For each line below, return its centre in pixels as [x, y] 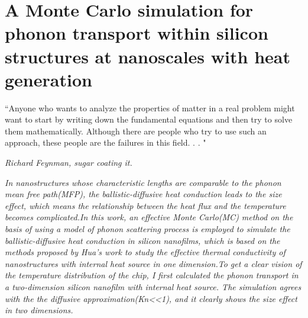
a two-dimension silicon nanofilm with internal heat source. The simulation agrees [153, 287]
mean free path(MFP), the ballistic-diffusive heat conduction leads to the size [143, 194]
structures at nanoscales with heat [147, 56]
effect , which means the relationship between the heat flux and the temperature [145, 205]
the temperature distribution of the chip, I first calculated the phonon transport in [152, 275]
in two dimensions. [39, 310]
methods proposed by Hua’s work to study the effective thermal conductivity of [145, 252]
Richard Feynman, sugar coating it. [69, 163]
